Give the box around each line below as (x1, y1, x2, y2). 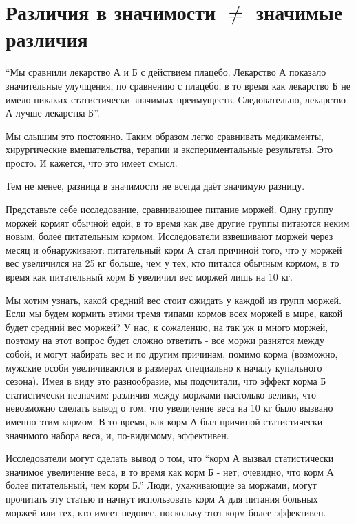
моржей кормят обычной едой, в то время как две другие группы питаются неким (6, 215, 350, 230)
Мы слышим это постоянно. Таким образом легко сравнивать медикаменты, (6, 128, 324, 143)
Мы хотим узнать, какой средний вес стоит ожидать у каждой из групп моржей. (6, 292, 342, 307)
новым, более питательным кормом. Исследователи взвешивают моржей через (6, 229, 333, 243)
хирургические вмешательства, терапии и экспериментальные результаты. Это (6, 142, 333, 157)
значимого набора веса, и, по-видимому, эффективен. (6, 427, 229, 442)
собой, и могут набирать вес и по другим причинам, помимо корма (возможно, (6, 347, 338, 361)
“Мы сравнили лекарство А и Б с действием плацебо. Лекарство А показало (6, 65, 326, 79)
